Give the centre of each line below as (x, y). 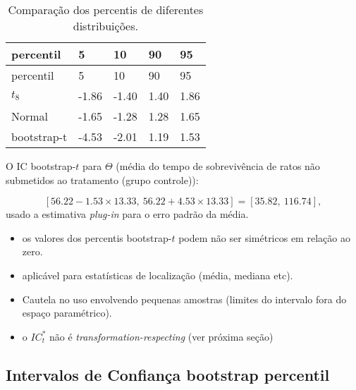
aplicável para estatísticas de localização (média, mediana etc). (158, 275)
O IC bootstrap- (41, 166)
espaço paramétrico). (67, 313)
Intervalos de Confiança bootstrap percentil (168, 374)
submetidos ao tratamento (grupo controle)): (102, 179)
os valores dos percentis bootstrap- (97, 237)
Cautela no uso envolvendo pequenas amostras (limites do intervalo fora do (184, 299)
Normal (30, 116)
